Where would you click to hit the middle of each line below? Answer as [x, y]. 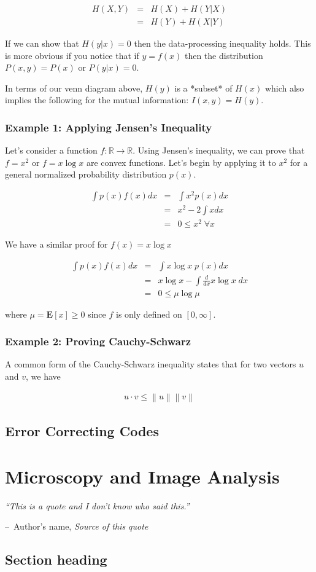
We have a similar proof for [56, 244]
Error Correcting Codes [82, 431]
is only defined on [149, 314]
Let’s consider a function [51, 150]
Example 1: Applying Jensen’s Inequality [109, 127]
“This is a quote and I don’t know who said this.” [97, 505]
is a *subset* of [203, 88]
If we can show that [42, 43]
